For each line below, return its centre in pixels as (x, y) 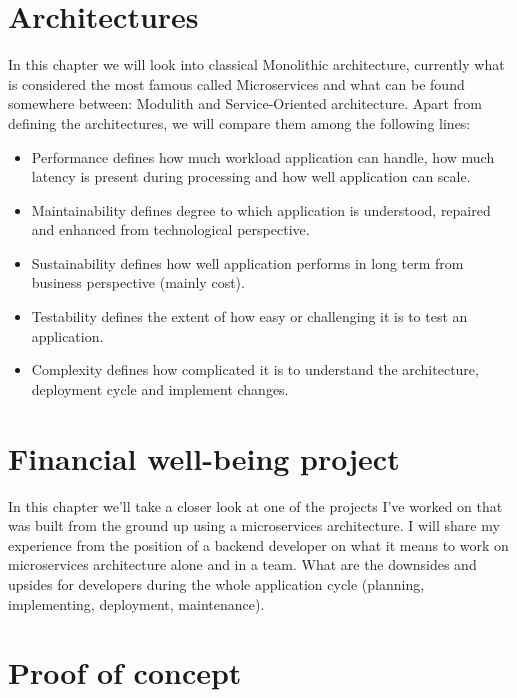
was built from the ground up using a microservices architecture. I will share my (254, 525)
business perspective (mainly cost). (138, 282)
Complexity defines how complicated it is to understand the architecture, (255, 369)
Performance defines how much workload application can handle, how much (263, 156)
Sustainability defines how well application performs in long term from (247, 262)
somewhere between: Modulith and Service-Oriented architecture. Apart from (245, 103)
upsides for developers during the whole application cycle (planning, (216, 583)
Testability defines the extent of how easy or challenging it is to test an (249, 316)
